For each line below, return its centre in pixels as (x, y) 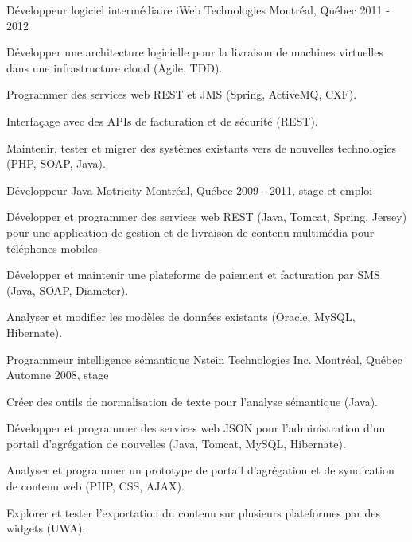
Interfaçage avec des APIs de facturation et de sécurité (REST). (162, 120)
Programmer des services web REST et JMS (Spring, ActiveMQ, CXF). (182, 94)
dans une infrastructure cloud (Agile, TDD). (115, 67)
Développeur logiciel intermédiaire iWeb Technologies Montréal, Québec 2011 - (198, 10)
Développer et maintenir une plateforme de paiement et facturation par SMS (193, 275)
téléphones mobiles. (54, 248)
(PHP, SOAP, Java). (56, 163)
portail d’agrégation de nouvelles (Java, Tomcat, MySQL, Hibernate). (176, 443)
